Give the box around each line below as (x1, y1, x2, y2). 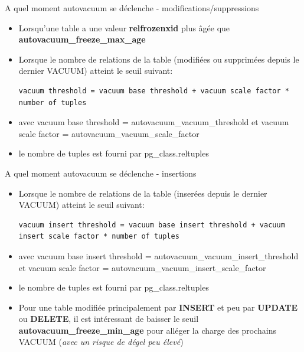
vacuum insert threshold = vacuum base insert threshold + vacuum (18, 220, 285, 229)
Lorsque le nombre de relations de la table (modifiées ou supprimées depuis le (18, 53, 299, 65)
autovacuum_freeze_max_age (18, 33, 146, 45)
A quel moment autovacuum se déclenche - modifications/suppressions (5, 2, 259, 14)
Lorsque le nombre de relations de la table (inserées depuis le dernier (18, 187, 267, 199)
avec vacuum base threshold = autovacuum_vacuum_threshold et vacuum (18, 116, 289, 128)
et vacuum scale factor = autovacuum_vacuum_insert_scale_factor (18, 261, 266, 273)
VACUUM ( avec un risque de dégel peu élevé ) (18, 335, 184, 348)
